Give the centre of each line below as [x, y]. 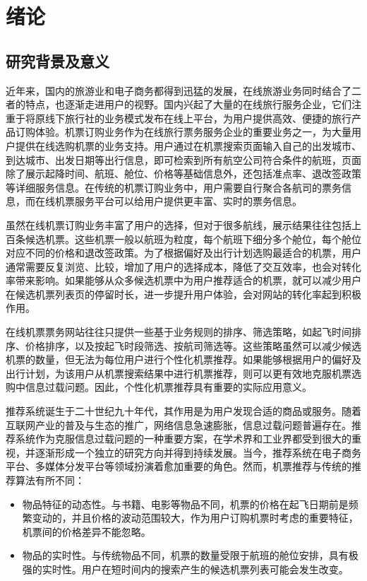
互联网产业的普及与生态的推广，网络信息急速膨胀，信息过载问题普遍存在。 [179, 424]
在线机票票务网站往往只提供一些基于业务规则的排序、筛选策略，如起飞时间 [179, 332]
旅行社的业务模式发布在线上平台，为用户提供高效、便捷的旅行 [208, 118]
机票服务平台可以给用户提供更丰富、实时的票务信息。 [178, 201]
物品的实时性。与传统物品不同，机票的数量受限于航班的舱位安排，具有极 [190, 555]
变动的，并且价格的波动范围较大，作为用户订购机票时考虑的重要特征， [195, 518]
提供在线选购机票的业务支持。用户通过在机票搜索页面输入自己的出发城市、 [188, 145]
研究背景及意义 [58, 60]
